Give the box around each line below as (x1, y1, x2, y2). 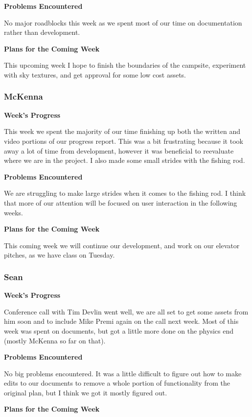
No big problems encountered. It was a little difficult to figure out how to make (4, 368, 242, 378)
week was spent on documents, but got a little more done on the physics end (4, 325, 233, 336)
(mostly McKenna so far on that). (4, 335, 106, 345)
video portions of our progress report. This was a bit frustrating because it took (4, 135, 243, 146)
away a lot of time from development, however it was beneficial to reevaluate (4, 145, 234, 156)
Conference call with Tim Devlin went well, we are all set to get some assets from (4, 306, 249, 316)
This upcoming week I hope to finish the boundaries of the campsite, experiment (4, 60, 246, 70)
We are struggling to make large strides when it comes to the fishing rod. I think (4, 188, 246, 198)
